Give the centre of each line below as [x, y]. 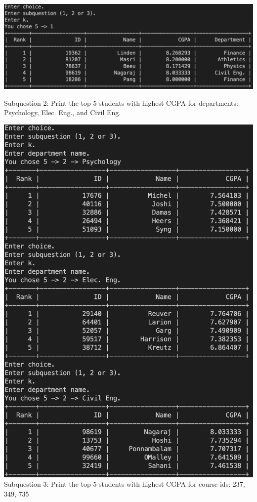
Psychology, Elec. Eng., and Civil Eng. [63, 112]
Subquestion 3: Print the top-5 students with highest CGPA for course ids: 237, [125, 484]
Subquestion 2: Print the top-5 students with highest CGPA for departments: [121, 103]
